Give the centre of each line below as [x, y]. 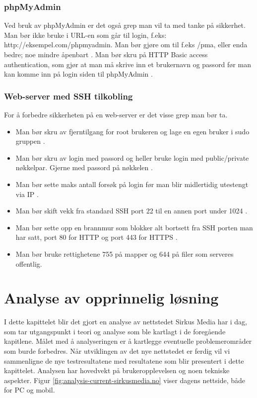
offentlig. [29, 263]
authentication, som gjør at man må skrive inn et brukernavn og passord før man [128, 64]
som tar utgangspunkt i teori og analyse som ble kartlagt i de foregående [115, 331]
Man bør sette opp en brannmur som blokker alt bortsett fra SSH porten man [134, 227]
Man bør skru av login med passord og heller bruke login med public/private [132, 157]
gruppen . [30, 141]
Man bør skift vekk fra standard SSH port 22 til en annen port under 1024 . [131, 211]
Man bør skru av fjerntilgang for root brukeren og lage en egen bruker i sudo [132, 131]
